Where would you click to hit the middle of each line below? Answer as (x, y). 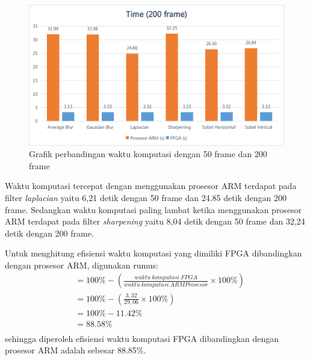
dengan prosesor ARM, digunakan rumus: (82, 265)
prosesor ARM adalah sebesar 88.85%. (76, 350)
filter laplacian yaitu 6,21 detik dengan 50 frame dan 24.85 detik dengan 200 (146, 197)
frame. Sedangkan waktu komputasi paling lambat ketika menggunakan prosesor (153, 209)
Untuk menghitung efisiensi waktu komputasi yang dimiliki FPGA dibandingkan (153, 253)
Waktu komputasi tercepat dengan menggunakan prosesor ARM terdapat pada (151, 186)
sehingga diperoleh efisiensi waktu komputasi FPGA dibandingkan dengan (142, 338)
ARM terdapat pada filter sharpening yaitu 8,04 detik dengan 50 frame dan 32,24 (155, 221)
